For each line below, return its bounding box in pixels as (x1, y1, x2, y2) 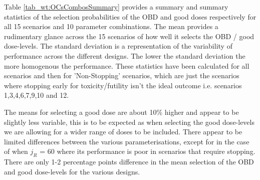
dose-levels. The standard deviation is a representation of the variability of (4, 41, 232, 51)
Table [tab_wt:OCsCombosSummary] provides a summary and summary (4, 2, 228, 12)
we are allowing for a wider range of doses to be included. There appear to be (4, 126, 242, 137)
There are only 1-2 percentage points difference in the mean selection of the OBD (4, 156, 254, 167)
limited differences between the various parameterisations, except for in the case (4, 136, 249, 146)
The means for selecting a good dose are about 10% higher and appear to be (4, 106, 239, 117)
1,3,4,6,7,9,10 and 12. (4, 90, 69, 100)
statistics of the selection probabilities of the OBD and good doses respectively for (4, 11, 256, 22)
